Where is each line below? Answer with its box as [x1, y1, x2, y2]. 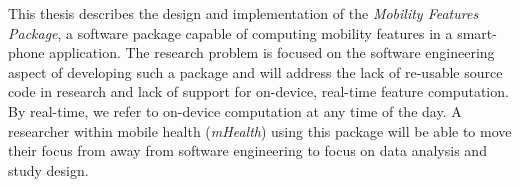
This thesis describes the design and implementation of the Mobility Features [8, 3, 479, 23]
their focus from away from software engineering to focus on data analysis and [8, 140, 487, 161]
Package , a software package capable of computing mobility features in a [8, 22, 453, 43]
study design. [8, 159, 89, 180]
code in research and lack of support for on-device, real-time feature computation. [8, 81, 509, 102]
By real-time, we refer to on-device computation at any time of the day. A [8, 100, 462, 121]
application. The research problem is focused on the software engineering [49, 42, 495, 63]
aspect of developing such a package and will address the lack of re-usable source [8, 61, 503, 82]
